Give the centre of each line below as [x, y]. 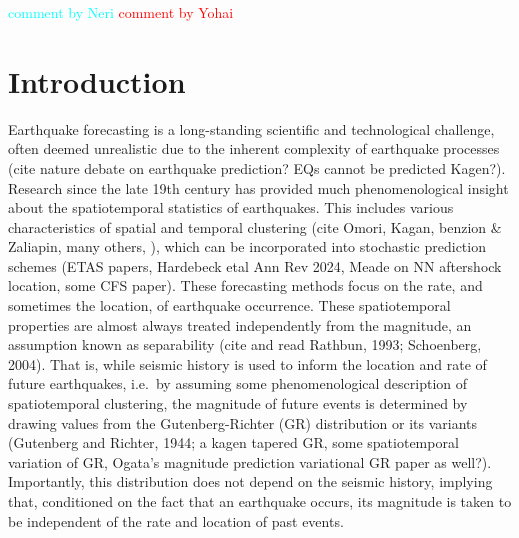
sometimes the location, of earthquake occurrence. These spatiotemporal [229, 305]
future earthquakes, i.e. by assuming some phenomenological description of [238, 383]
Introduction [97, 80]
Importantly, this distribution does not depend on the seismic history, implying [250, 481]
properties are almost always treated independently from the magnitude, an [240, 324]
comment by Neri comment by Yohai [121, 12]
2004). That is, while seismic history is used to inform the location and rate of [247, 363]
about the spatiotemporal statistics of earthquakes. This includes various [231, 207]
